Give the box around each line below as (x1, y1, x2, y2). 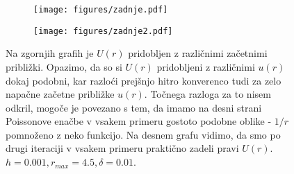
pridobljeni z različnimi (156, 59, 255, 73)
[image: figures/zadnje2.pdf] (33, 26, 173, 36)
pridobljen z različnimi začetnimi (128, 46, 268, 60)
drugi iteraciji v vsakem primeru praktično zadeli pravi (6, 141, 239, 155)
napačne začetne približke (6, 87, 115, 101)
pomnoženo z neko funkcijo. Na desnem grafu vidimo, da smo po (6, 127, 281, 141)
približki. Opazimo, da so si (6, 59, 122, 73)
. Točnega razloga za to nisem (144, 87, 271, 101)
